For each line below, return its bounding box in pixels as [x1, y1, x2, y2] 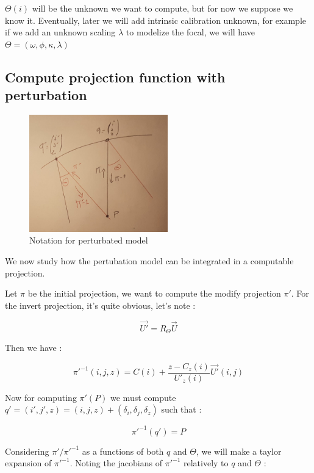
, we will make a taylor [196, 444, 282, 457]
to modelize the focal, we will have [126, 26, 255, 38]
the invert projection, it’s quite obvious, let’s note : [5, 298, 196, 311]
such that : [161, 403, 202, 416]
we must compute [110, 391, 176, 403]
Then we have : [5, 341, 62, 354]
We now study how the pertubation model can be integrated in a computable [5, 254, 294, 267]
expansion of [5, 457, 52, 469]
